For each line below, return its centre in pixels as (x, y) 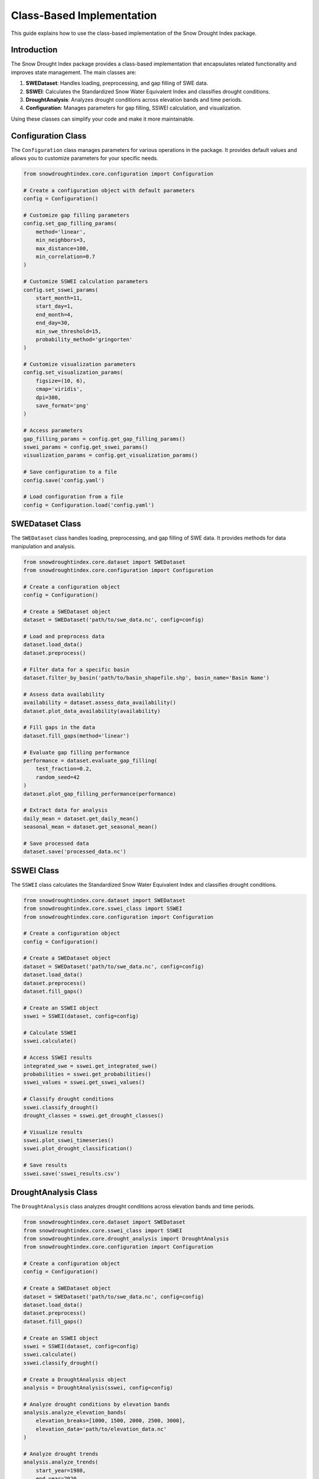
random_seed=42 (58, 777)
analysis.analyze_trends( (61, 1462)
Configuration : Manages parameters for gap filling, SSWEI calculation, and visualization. (134, 108)
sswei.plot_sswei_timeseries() (69, 1141)
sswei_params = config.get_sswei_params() (86, 447)
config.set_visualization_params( (73, 372)
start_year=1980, (61, 1470)
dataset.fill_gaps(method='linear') (77, 736)
